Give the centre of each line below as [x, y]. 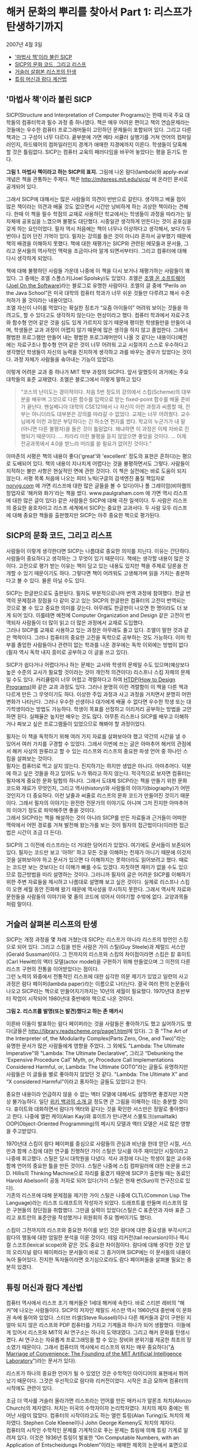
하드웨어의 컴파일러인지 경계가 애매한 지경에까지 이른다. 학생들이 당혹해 [105, 144]
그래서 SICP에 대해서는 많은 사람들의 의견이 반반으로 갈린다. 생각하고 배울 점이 [96, 199]
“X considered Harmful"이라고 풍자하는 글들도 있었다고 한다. [77, 1082]
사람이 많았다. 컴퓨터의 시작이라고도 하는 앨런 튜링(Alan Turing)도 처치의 [100, 1416]
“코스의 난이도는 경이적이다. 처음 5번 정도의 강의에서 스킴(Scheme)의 [100, 392]
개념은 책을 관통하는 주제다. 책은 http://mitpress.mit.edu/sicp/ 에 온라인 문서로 [97, 179]
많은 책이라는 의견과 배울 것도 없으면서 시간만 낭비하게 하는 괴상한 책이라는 [92, 206]
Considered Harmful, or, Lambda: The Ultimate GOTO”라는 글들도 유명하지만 [97, 1067]
